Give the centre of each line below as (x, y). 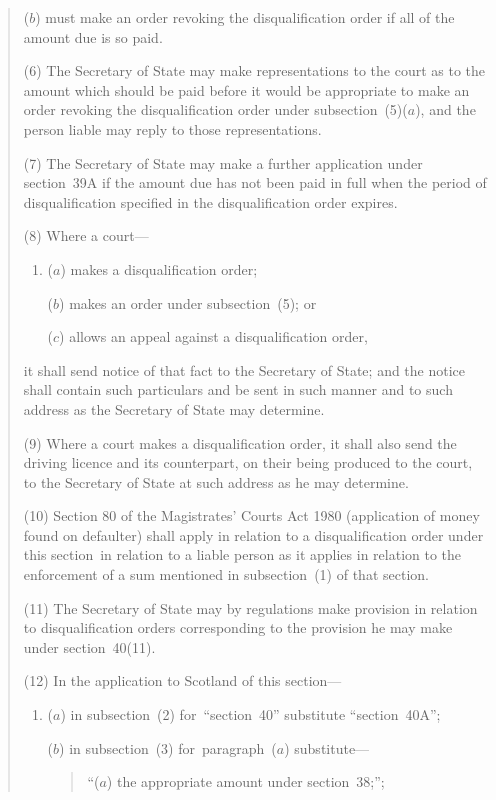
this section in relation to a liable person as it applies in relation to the (242, 554)
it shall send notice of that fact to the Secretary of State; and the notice (244, 369)
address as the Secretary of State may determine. (174, 408)
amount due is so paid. (93, 36)
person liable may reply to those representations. (172, 128)
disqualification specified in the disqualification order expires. (210, 201)
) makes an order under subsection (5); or (188, 302)
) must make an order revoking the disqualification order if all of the (245, 17)
